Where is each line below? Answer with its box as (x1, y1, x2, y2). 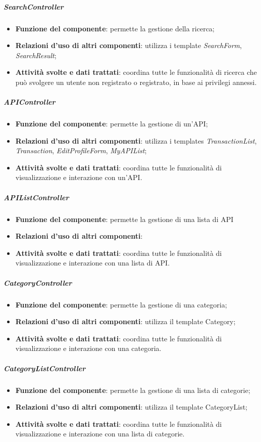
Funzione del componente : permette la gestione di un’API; (15, 118, 208, 129)
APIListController (4, 192, 69, 202)
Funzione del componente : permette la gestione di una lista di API (15, 213, 234, 224)
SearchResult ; (15, 50, 57, 60)
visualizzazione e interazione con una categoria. (15, 343, 162, 353)
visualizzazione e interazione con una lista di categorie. (15, 428, 185, 439)
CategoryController (4, 277, 72, 288)
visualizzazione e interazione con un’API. (15, 172, 142, 183)
